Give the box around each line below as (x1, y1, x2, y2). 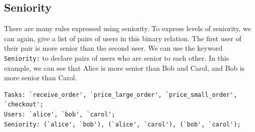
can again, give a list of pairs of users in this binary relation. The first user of (4, 33, 241, 43)
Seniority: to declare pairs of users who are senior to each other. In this (4, 52, 229, 63)
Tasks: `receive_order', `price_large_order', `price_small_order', (4, 91, 237, 98)
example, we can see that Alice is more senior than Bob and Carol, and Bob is (4, 62, 245, 73)
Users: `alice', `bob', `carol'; (4, 111, 115, 118)
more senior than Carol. (4, 72, 77, 83)
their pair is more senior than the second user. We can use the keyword (4, 43, 223, 53)
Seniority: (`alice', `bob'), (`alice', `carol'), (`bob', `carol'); (4, 120, 241, 128)
